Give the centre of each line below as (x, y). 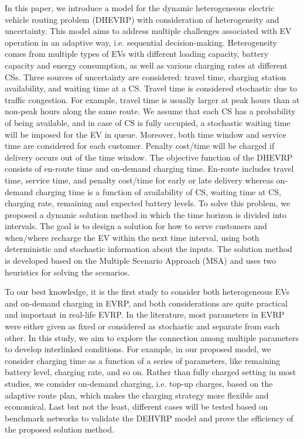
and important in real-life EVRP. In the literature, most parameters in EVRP (145, 314)
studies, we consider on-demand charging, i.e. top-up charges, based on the (139, 383)
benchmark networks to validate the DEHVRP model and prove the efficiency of (149, 418)
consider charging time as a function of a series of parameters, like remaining (143, 360)
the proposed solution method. (59, 429)
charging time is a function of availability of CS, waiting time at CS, (158, 191)
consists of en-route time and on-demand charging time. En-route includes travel (149, 169)
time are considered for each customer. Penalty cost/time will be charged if (140, 146)
